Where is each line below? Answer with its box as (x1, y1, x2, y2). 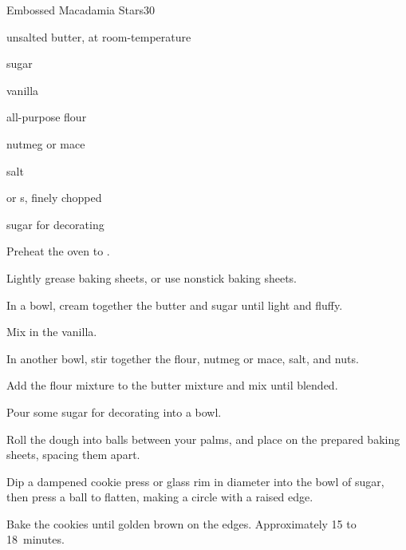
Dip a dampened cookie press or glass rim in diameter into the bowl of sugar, (6, 473, 384, 489)
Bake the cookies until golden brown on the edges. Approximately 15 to (6, 515, 357, 532)
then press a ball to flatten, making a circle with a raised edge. (6, 489, 313, 505)
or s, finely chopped (6, 189, 102, 206)
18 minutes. (6, 531, 65, 548)
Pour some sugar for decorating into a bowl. (6, 403, 222, 420)
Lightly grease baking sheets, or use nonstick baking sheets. (6, 269, 298, 286)
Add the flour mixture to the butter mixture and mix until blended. (6, 377, 338, 394)
